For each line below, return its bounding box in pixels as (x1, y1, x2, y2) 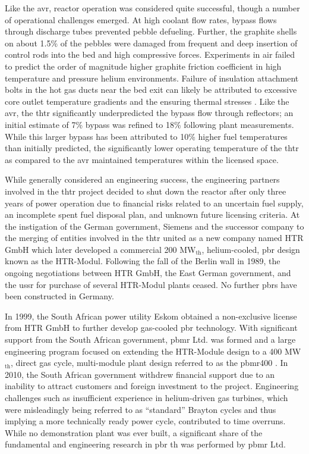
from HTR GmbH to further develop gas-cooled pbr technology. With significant (5, 321, 298, 334)
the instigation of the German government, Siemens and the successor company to (5, 220, 304, 232)
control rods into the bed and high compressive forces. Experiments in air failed (5, 48, 295, 61)
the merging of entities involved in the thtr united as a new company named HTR (5, 231, 304, 244)
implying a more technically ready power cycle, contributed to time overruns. (5, 415, 286, 427)
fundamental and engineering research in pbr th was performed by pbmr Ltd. (5, 438, 286, 450)
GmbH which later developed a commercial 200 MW (5, 243, 196, 255)
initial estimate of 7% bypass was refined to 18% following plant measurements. (5, 118, 294, 130)
